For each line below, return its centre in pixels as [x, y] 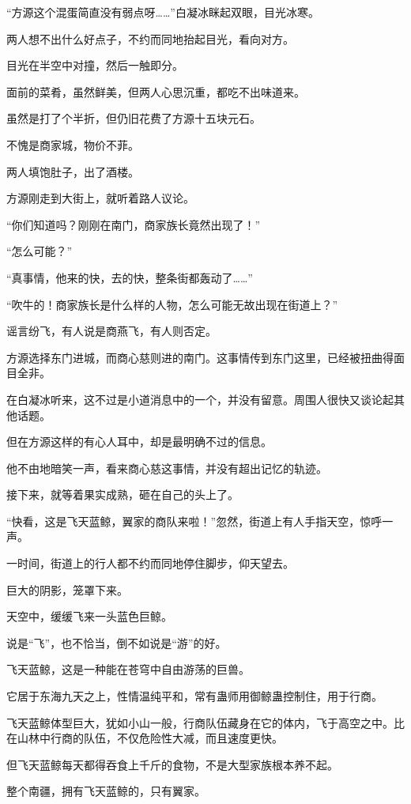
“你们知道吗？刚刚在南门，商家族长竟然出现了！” [134, 224]
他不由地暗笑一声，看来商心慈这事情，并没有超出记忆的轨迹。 [167, 468]
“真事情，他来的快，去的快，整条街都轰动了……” [130, 277]
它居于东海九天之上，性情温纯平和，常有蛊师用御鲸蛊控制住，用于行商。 [194, 696]
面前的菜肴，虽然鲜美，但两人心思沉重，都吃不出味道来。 [156, 91]
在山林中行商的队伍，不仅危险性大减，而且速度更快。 [145, 738]
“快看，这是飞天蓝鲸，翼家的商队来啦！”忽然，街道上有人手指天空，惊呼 [194, 521]
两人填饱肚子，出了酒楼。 [73, 171]
